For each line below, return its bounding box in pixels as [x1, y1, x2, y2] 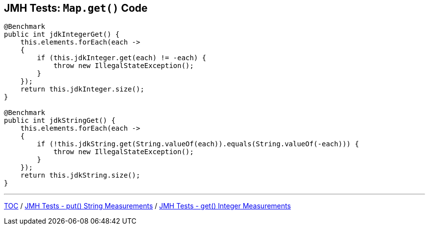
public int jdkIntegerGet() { [4, 30, 120, 39]
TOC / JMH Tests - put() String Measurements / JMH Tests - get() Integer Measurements [4, 202, 291, 210]
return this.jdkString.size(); [20, 171, 141, 180]
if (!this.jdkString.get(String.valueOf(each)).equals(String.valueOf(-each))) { [37, 140, 359, 148]
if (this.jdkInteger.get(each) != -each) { [37, 54, 207, 62]
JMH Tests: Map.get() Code [4, 2, 148, 14]
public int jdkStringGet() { [4, 116, 116, 125]
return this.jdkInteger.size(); [20, 85, 144, 93]
